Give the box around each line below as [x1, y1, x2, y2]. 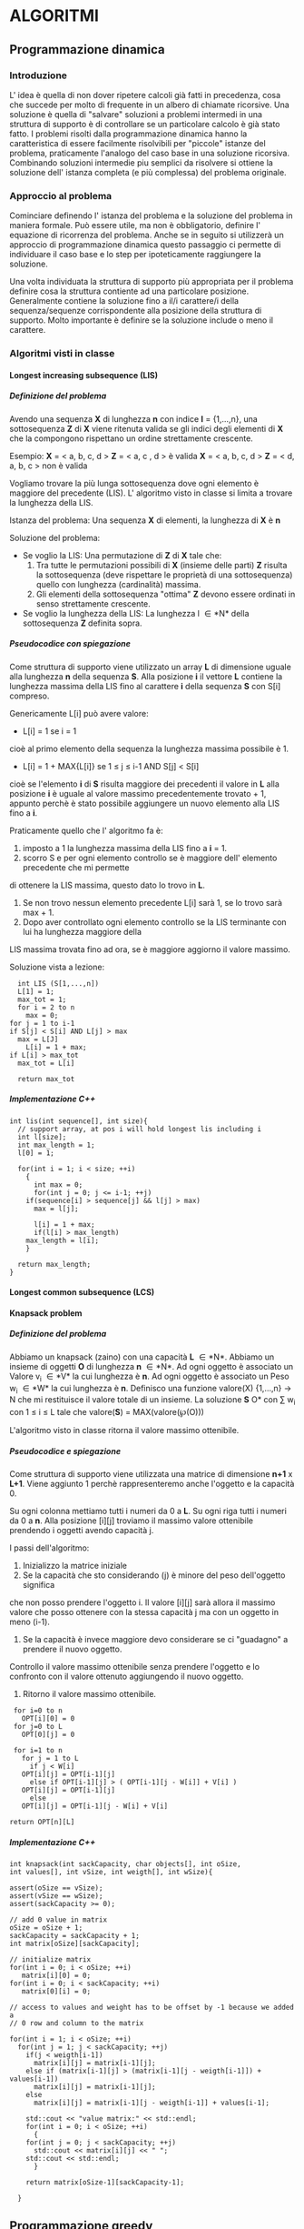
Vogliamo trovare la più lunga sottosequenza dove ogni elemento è [9, 477, 260, 488]
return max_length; [17, 1260, 92, 1269]
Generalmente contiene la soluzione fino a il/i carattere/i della [9, 296, 239, 306]
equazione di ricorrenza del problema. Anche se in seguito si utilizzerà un [9, 229, 284, 241]
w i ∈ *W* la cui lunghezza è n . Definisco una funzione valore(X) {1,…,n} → [9, 1382, 292, 1396]
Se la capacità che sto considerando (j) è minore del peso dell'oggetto [22, 1570, 286, 1581]
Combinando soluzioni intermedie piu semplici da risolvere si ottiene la [9, 156, 274, 168]
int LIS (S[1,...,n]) [17, 979, 100, 988]
